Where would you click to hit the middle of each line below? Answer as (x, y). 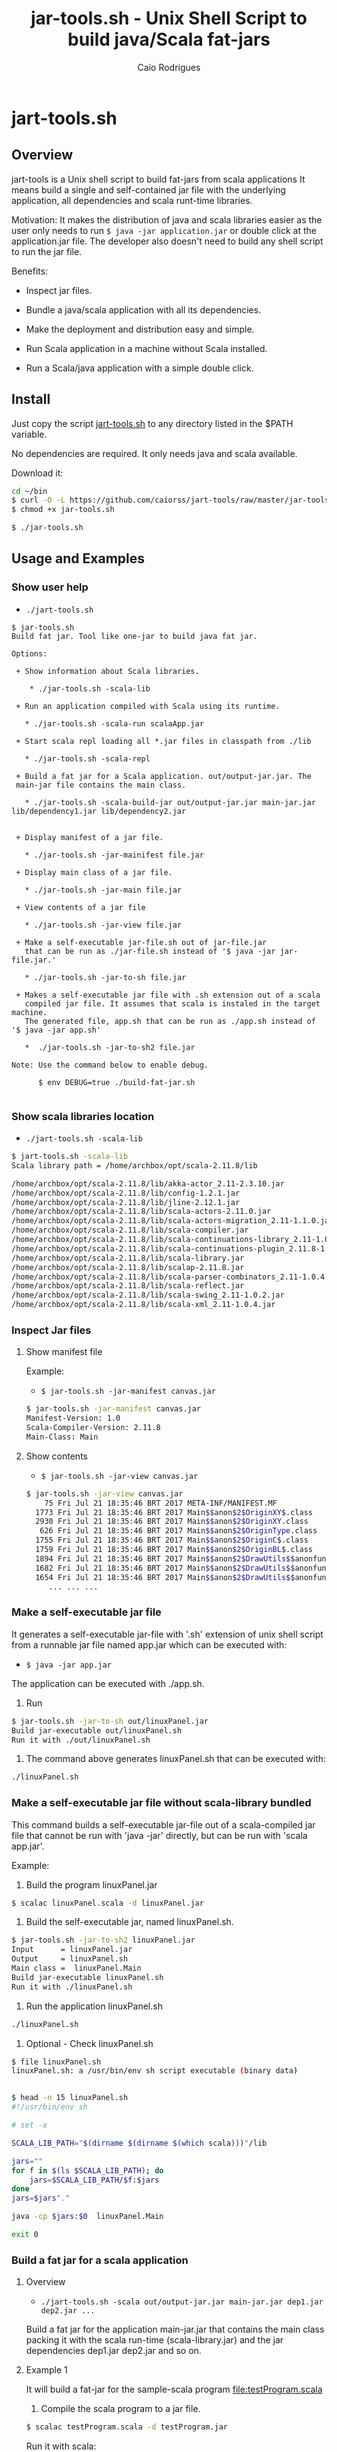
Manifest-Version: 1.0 (73, 1418)
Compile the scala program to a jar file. (120, 2409)
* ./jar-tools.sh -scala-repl (87, 758)
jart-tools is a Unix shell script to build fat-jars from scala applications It (158, 179)
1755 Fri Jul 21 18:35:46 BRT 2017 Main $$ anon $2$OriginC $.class (172, 1540)
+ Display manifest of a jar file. (89, 837)
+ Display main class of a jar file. (94, 872)
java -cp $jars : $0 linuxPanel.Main (87, 2217)
